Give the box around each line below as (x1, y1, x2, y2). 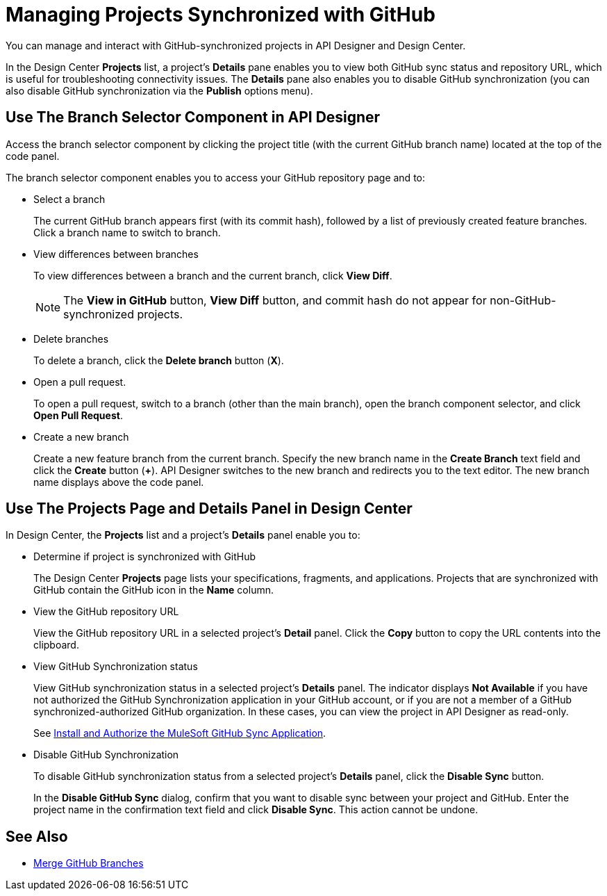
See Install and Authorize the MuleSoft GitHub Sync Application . (33, 727, 326, 740)
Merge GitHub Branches (33, 857, 144, 870)
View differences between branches (33, 247, 199, 260)
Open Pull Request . (33, 409, 123, 421)
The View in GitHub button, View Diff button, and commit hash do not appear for (63, 293, 487, 307)
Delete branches (33, 332, 109, 345)
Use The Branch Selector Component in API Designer (6, 108, 381, 127)
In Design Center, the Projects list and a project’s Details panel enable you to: (6, 529, 360, 541)
